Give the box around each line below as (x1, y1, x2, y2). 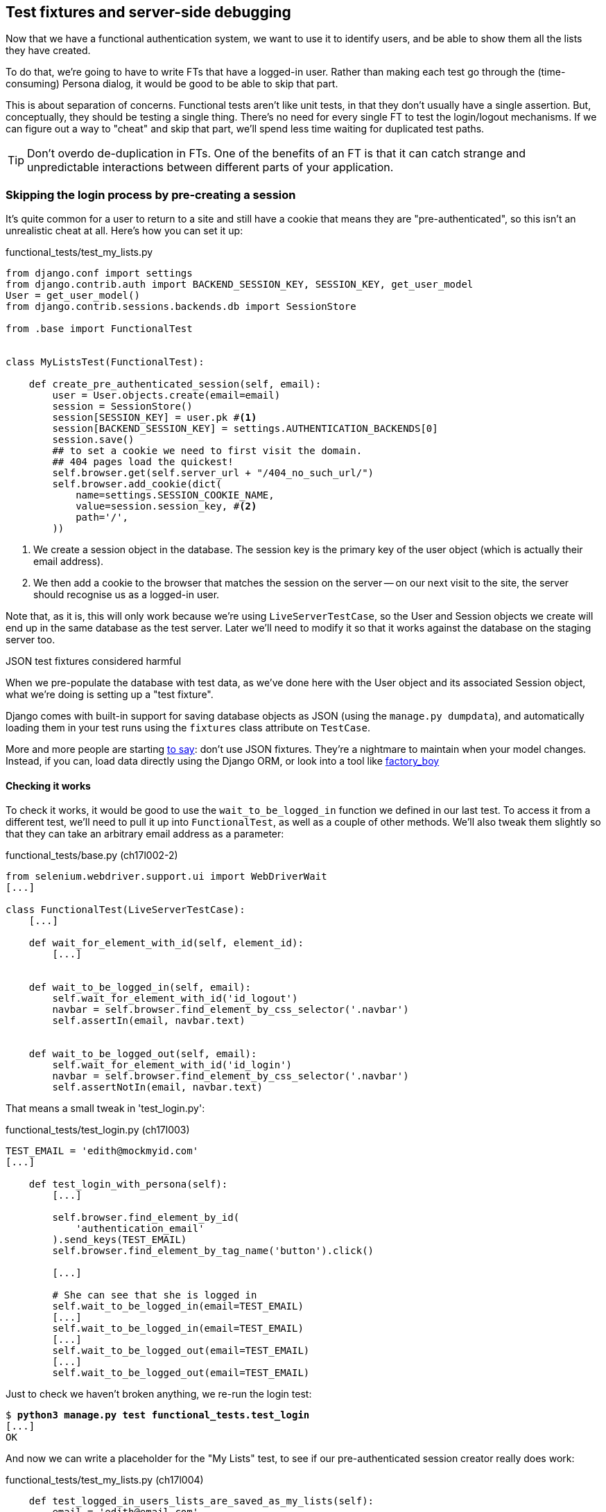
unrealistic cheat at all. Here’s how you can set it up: (6, 225, 243, 237)
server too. (6, 634, 55, 646)
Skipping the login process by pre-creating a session (6, 187, 296, 202)
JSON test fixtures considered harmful (6, 655, 182, 668)
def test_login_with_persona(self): (28, 1179, 228, 1190)
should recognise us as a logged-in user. (33, 589, 220, 601)
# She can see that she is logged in (52, 1289, 257, 1301)
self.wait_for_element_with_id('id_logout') (52, 993, 298, 1005)
